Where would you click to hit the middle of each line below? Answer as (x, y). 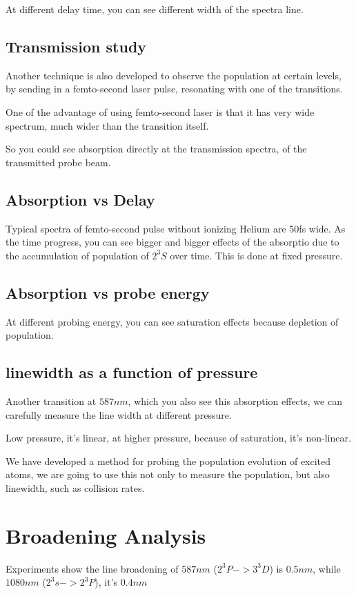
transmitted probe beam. (58, 162)
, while (327, 568)
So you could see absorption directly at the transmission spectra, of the (156, 149)
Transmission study (76, 46)
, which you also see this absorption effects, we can (235, 400)
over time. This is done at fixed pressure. (256, 255)
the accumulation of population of (77, 255)
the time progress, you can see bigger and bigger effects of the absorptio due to (172, 242)
